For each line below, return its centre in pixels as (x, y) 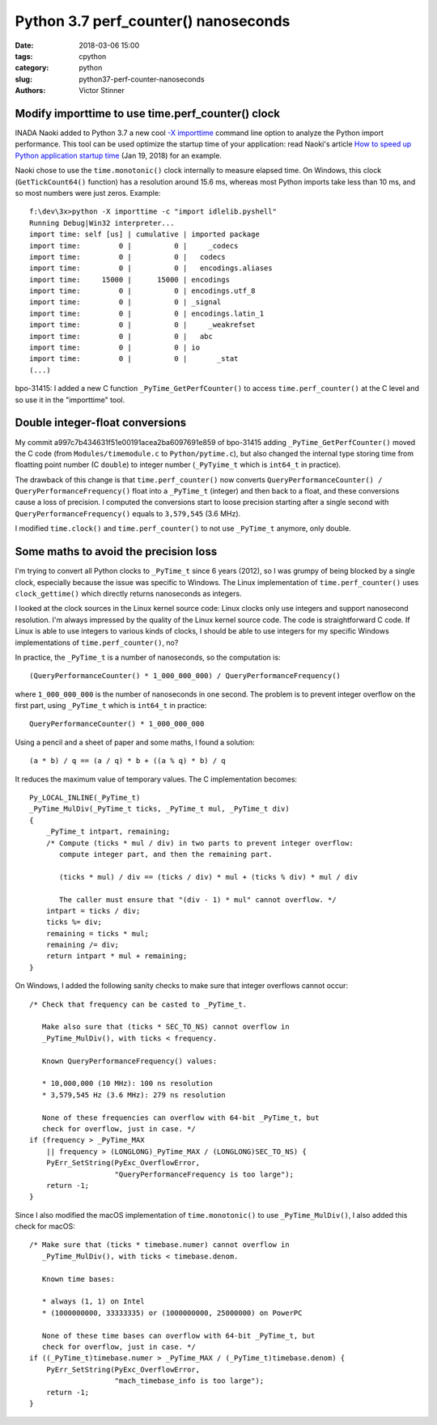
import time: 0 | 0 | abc (121, 336)
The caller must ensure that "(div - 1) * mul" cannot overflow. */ (198, 899)
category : (32, 68)
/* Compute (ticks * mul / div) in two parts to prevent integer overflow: (199, 843)
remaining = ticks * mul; (98, 933)
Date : (24, 45)
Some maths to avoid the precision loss (116, 551)
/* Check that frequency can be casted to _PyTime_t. (138, 1004)
